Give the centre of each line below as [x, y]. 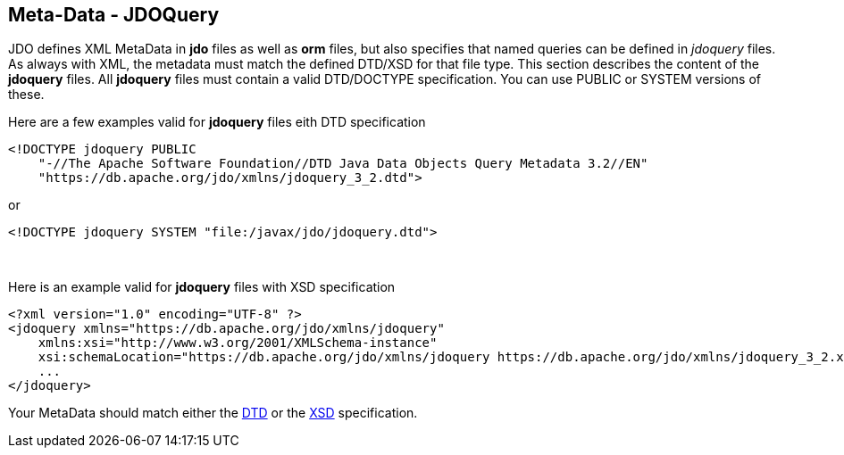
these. [26, 95]
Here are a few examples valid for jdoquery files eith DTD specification [217, 122]
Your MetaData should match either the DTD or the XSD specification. [213, 413]
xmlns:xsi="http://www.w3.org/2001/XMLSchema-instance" [238, 343]
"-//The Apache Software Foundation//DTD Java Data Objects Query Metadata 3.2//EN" [343, 164]
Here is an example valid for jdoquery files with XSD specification [202, 287]
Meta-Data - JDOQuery [114, 15]
